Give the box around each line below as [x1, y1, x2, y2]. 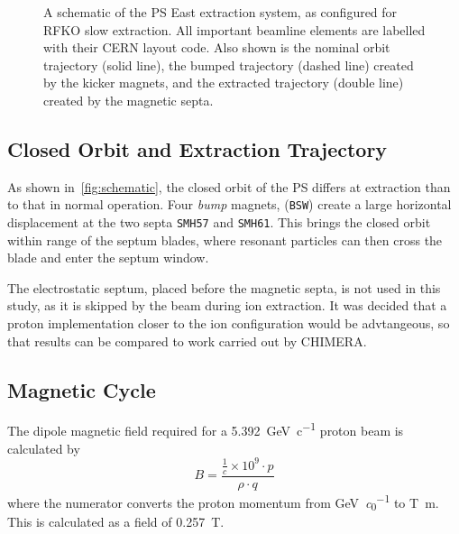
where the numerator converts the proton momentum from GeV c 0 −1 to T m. [7, 490, 439, 514]
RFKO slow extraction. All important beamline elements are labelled [43, 20, 426, 39]
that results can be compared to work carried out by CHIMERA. [7, 331, 367, 350]
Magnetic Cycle [7, 375, 156, 403]
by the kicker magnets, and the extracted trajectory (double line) [43, 73, 404, 92]
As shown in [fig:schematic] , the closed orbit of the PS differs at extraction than [7, 177, 451, 196]
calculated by [7, 438, 80, 457]
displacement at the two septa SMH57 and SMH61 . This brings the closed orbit [7, 213, 431, 232]
